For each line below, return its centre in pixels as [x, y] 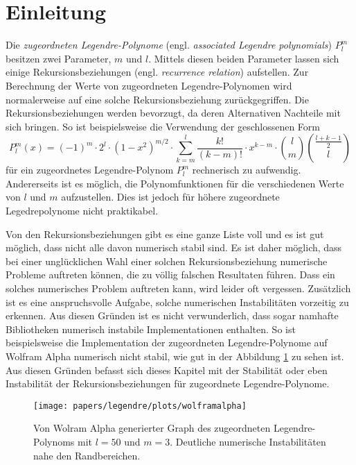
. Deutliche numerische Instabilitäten [248, 442]
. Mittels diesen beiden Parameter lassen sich [244, 58]
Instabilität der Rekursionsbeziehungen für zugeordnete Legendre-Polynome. [168, 383]
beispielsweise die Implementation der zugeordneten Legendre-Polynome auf [167, 343]
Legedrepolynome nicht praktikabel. [82, 211]
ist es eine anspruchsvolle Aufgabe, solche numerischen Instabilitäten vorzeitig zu [177, 302]
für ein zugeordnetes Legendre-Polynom [90, 170]
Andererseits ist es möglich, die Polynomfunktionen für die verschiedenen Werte [175, 183]
